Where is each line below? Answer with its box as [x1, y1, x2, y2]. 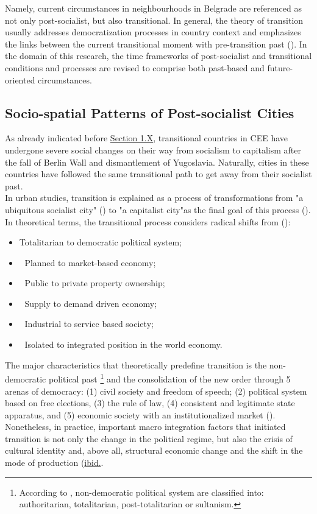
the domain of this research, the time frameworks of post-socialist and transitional [5, 49, 312, 62]
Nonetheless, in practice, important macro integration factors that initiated [5, 420, 286, 433]
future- [267, 61, 293, 74]
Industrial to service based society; [24, 317, 154, 330]
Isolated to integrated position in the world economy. [24, 338, 223, 351]
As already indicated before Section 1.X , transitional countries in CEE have [5, 132, 288, 144]
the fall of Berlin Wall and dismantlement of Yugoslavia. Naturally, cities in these [5, 155, 309, 168]
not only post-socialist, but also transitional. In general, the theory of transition [5, 13, 304, 26]
